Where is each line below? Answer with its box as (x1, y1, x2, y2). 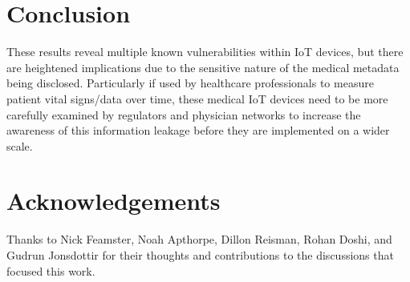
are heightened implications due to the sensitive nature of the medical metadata (6, 58, 400, 75)
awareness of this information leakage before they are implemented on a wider (6, 122, 390, 139)
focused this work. (6, 262, 95, 279)
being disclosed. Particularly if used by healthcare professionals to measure (6, 75, 374, 91)
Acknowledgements (6, 184, 221, 217)
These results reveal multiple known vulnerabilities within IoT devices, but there (6, 43, 404, 60)
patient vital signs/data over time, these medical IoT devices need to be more (6, 90, 388, 107)
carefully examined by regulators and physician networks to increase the (6, 106, 361, 123)
